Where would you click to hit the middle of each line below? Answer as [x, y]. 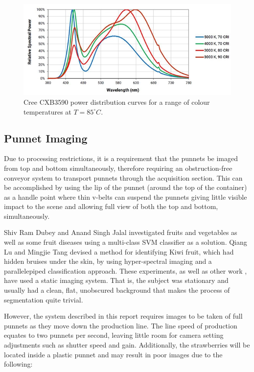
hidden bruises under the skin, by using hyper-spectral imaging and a [108, 261]
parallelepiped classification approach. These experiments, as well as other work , [126, 270]
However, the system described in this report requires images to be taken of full [123, 316]
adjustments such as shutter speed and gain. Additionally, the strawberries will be [127, 345]
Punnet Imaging [46, 138]
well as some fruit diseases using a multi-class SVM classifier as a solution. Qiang [126, 242]
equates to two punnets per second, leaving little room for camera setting [114, 335]
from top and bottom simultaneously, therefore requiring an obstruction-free [118, 168]
